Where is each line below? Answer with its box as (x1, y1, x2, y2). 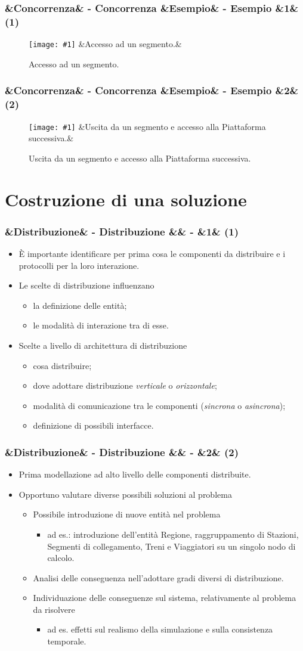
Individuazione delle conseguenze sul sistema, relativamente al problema (33, 591, 296, 604)
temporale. (47, 635, 86, 647)
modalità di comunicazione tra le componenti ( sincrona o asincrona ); (33, 399, 286, 411)
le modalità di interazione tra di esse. (33, 319, 169, 331)
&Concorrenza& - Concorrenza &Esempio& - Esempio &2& (5, 83, 299, 98)
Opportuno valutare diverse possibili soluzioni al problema (18, 488, 232, 500)
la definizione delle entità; (33, 299, 127, 311)
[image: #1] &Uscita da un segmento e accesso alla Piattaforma (29, 120, 266, 132)
